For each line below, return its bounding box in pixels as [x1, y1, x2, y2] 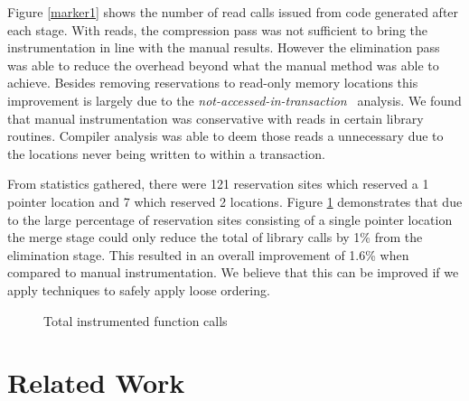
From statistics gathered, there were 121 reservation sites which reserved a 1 [7, 174, 429, 193]
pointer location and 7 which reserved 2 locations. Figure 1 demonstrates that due [7, 191, 463, 210]
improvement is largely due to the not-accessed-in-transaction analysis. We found [7, 90, 462, 109]
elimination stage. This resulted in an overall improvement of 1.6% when [7, 245, 409, 264]
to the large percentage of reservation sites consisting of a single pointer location [7, 210, 453, 228]
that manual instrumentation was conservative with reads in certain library [7, 108, 424, 127]
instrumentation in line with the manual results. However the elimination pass [7, 38, 440, 57]
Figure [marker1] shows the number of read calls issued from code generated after [7, 3, 459, 21]
